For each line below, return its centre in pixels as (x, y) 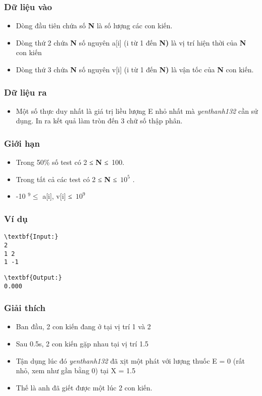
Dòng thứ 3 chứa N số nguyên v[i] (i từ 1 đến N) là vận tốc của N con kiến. (135, 69)
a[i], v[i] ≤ (57, 196)
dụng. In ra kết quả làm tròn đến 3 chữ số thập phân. (99, 121)
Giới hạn (22, 143)
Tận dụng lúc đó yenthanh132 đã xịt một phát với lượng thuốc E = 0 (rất (130, 360)
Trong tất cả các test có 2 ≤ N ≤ (66, 179)
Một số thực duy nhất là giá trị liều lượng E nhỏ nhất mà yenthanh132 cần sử (137, 111)
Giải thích (25, 308)
